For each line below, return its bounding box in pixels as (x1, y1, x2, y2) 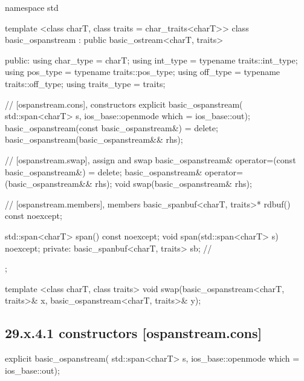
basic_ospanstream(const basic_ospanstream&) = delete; (5, 121, 218, 134)
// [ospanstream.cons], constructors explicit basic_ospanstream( (5, 97, 243, 110)
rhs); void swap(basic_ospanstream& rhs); (95, 177, 252, 190)
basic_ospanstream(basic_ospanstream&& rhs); (5, 133, 183, 146)
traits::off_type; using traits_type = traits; (5, 77, 166, 90)
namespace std (5, 1, 59, 13)
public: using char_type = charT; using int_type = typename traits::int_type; (5, 53, 298, 66)
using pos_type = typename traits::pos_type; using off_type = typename (5, 65, 280, 78)
